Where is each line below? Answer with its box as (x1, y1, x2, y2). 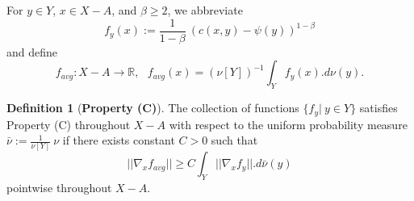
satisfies (359, 99, 398, 116)
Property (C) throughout (6, 115, 131, 132)
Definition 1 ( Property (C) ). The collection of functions (6, 99, 299, 116)
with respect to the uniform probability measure (169, 115, 408, 132)
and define (6, 43, 58, 60)
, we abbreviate (167, 2, 243, 18)
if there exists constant (62, 132, 175, 149)
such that (211, 132, 258, 149)
